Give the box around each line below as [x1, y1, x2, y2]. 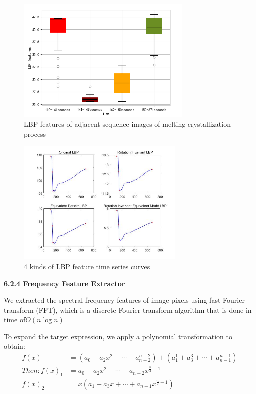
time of [4, 314, 26, 325]
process [24, 128, 46, 139]
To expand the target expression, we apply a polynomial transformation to [4, 331, 232, 341]
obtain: [4, 341, 25, 351]
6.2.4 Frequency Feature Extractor [4, 278, 125, 288]
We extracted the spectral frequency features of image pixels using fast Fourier [4, 295, 245, 305]
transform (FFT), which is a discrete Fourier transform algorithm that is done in [4, 304, 252, 315]
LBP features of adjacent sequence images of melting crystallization [24, 119, 231, 129]
